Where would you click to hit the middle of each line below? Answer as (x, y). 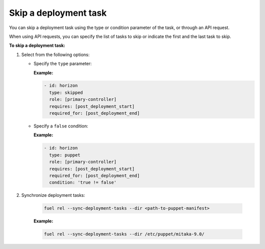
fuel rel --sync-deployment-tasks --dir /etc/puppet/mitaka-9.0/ (124, 234)
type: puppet (65, 155)
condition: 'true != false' (83, 183)
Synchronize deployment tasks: (53, 195)
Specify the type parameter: (63, 63)
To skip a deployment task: (37, 46)
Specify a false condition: (61, 126)
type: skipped (66, 93)
